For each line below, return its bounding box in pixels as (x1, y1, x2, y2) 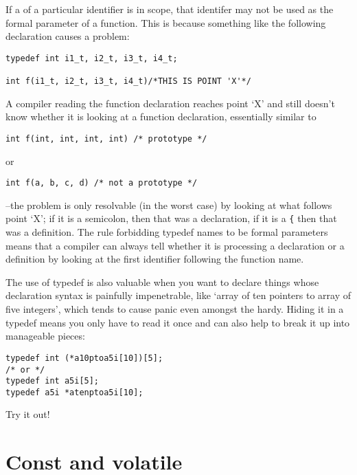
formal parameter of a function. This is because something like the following (5, 15, 326, 30)
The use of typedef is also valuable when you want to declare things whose (5, 274, 319, 289)
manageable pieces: (5, 329, 85, 343)
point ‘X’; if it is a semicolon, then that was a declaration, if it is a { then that (5, 211, 337, 225)
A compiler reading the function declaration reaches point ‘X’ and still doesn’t (5, 96, 335, 110)
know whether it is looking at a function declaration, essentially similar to (5, 109, 316, 124)
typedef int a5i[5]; (5, 376, 100, 386)
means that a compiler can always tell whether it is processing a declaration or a (5, 238, 345, 252)
